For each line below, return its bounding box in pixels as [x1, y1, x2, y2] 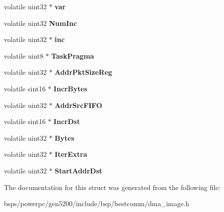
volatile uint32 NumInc [4, 18, 77, 28]
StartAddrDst [54, 165, 102, 175]
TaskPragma [51, 50, 94, 61]
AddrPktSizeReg [54, 67, 112, 77]
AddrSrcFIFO [54, 100, 102, 110]
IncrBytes [53, 83, 88, 93]
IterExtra [54, 149, 88, 159]
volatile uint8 [4, 50, 44, 61]
